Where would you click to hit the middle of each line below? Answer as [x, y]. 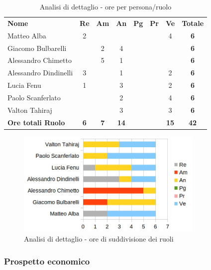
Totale [193, 23]
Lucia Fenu [24, 85]
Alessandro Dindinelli [40, 73]
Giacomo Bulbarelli [37, 48]
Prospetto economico [47, 261]
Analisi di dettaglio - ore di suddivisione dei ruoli [99, 239]
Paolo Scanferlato [34, 97]
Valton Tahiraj [30, 110]
